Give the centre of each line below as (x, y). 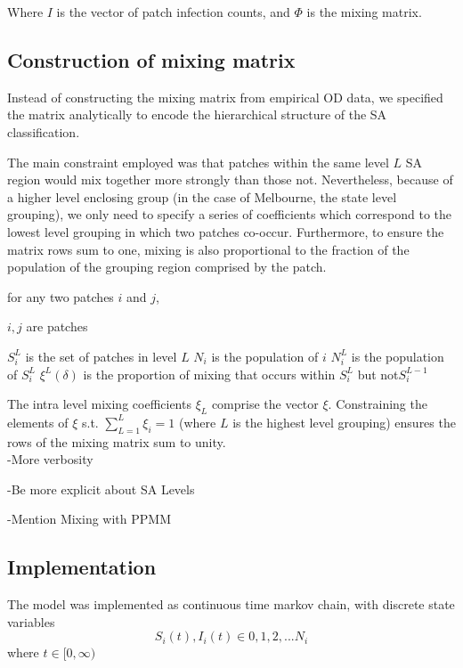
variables (31, 621)
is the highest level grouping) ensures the (344, 422)
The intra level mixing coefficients (99, 404)
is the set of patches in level (101, 356)
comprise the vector (265, 404)
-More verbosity (50, 459)
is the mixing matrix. (364, 12)
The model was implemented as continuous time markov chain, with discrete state (231, 604)
